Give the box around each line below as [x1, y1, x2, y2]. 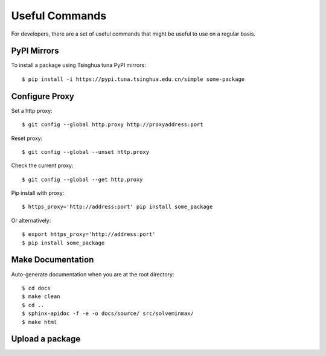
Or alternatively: [11, 217, 51, 224]
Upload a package [11, 334, 81, 344]
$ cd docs [22, 284, 51, 291]
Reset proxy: [11, 135, 43, 142]
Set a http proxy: [11, 107, 53, 114]
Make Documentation [11, 255, 94, 265]
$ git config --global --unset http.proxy [22, 148, 150, 155]
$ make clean [22, 293, 60, 300]
